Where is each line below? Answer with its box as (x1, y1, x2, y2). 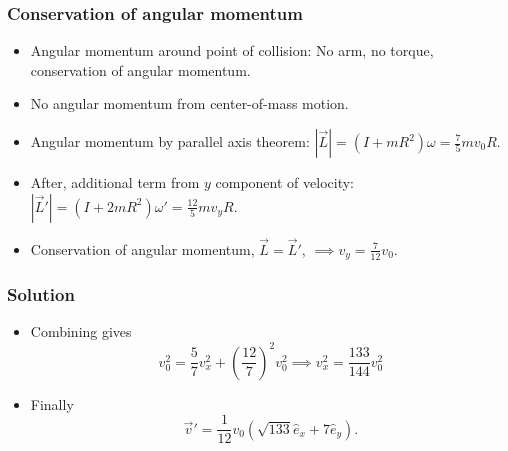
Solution (7, 282, 75, 307)
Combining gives (30, 321, 132, 342)
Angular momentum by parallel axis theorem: (30, 131, 310, 151)
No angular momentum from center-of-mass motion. (30, 93, 349, 114)
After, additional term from (30, 172, 200, 192)
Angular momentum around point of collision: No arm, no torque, (30, 40, 434, 61)
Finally (30, 393, 74, 414)
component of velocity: (215, 172, 354, 192)
